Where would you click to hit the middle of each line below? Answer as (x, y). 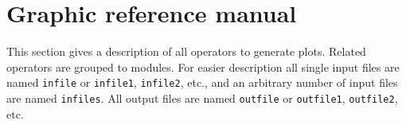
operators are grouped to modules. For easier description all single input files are (203, 66)
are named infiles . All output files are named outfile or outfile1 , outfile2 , (202, 98)
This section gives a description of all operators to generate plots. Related (186, 51)
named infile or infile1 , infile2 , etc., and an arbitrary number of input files (202, 82)
